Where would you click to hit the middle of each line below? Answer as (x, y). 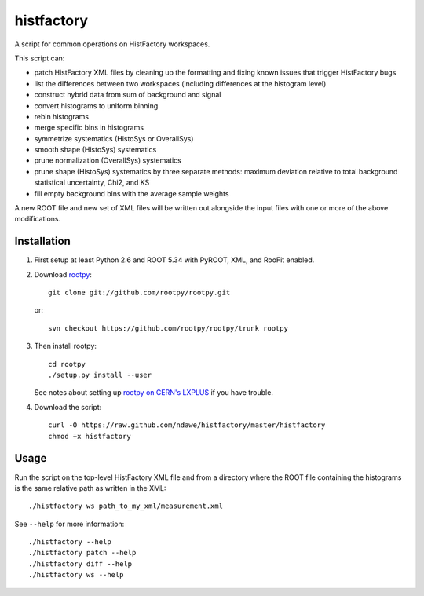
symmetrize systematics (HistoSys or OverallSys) (114, 138)
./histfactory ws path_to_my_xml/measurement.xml (126, 506)
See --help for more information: (69, 524)
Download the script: (68, 407)
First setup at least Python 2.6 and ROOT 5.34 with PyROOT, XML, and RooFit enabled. (174, 260)
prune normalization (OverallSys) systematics (108, 160)
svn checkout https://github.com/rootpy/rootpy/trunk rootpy (168, 328)
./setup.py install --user (100, 375)
